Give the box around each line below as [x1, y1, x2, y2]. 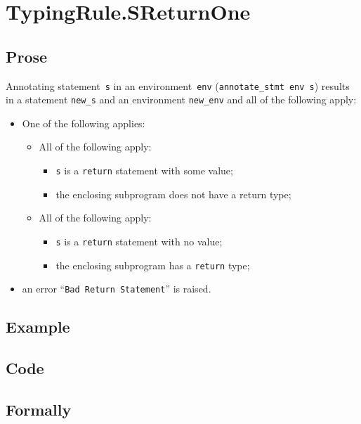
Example [6, 316, 70, 338]
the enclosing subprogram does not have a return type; [55, 186, 291, 201]
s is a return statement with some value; [55, 163, 233, 178]
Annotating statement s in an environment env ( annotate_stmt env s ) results [6, 78, 350, 93]
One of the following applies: [22, 115, 145, 130]
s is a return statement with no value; [55, 233, 223, 248]
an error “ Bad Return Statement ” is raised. [22, 281, 211, 296]
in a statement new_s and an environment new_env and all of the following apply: [6, 92, 357, 107]
